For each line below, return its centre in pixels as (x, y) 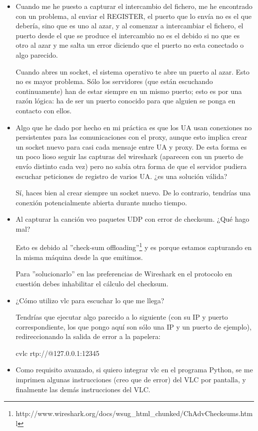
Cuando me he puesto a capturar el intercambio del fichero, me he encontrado (134, 6)
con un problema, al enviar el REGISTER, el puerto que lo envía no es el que (133, 16)
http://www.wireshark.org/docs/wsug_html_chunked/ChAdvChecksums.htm (134, 413)
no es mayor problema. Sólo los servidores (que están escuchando (114, 81)
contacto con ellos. (44, 110)
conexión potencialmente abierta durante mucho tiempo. (101, 202)
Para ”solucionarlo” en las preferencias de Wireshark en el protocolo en (124, 274)
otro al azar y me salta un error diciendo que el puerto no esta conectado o (130, 45)
